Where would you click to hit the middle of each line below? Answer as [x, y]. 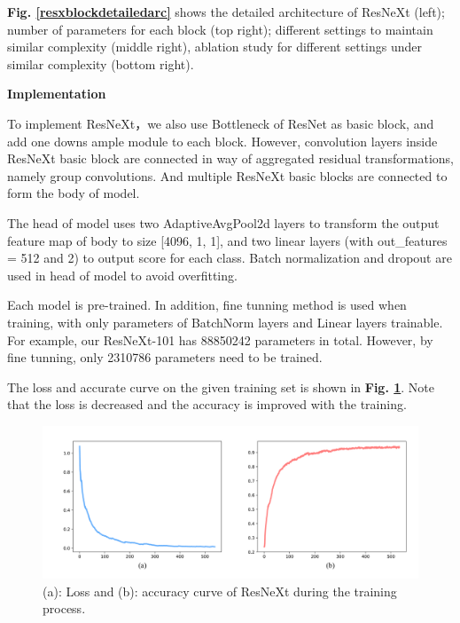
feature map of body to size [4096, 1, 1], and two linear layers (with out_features [227, 240]
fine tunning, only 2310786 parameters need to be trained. [165, 357]
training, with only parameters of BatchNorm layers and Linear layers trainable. [225, 322]
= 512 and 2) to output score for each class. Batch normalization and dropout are [230, 258]
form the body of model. [74, 193]
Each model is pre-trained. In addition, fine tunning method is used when [207, 305]
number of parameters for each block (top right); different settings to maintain [220, 29]
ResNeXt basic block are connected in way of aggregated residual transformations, [230, 158]
